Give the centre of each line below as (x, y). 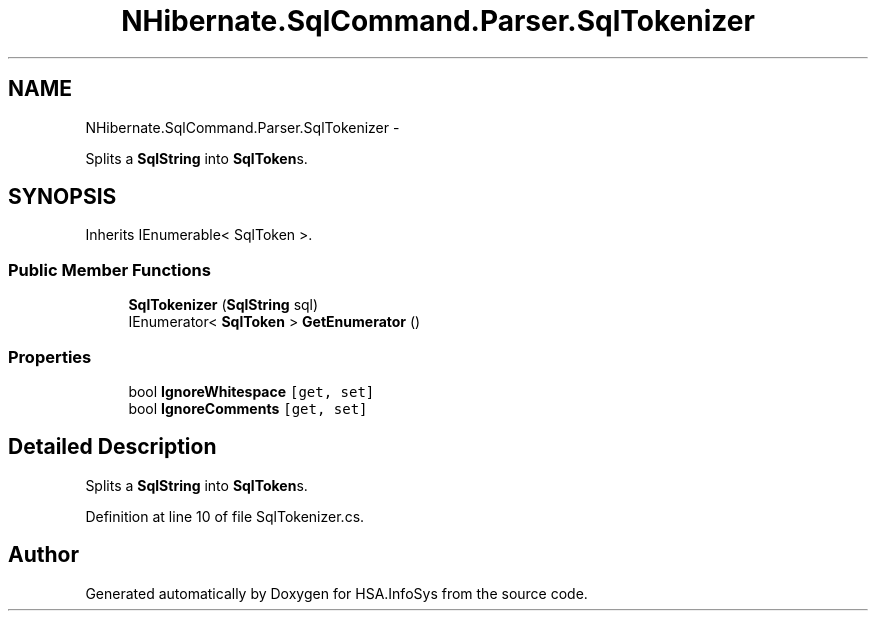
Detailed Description (112, 447)
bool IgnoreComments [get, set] (248, 408)
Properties (50, 356)
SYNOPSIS (62, 197)
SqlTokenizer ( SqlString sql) (223, 305)
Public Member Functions (109, 269)
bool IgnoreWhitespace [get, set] (251, 391)
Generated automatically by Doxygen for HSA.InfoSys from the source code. (336, 593)
